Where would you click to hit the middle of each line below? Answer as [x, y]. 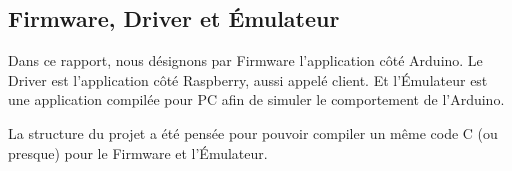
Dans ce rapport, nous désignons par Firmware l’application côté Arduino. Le [245, 60]
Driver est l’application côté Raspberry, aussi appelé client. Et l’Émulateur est [248, 79]
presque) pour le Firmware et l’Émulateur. [138, 152]
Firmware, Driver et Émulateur [174, 18]
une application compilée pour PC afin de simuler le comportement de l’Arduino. [256, 99]
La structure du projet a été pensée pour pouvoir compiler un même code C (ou [253, 132]
